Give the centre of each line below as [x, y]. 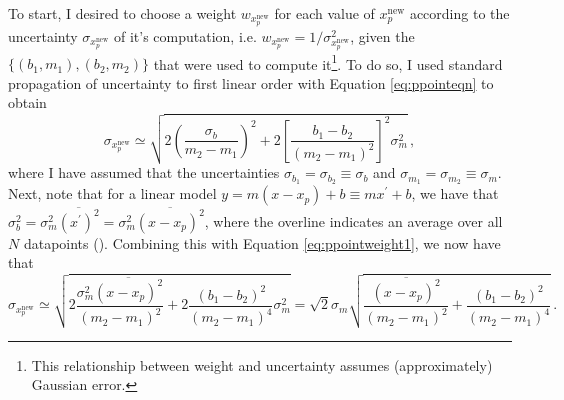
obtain [27, 102]
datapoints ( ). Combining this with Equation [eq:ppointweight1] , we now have [262, 242]
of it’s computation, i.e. [185, 35]
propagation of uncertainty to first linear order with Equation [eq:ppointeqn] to [251, 82]
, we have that [455, 193]
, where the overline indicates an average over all [353, 220]
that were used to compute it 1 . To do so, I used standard [328, 62]
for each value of [324, 13]
